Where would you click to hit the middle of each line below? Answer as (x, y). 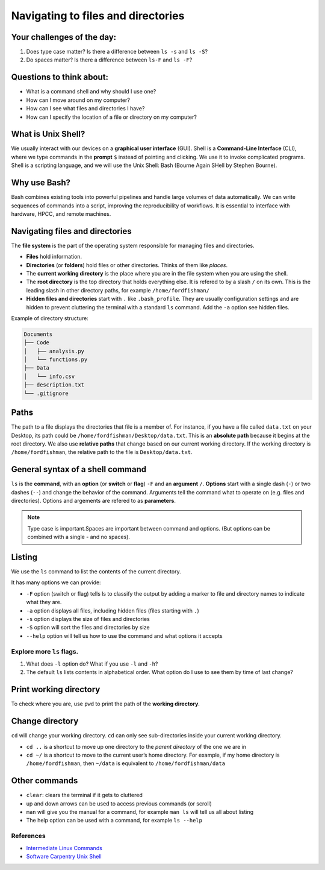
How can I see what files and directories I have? (85, 109)
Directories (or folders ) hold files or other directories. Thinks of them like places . (127, 265)
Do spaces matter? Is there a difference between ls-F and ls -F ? (109, 60)
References (28, 836)
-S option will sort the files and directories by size (88, 628)
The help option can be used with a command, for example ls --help (114, 821)
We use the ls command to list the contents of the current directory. (96, 572)
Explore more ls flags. (45, 651)
